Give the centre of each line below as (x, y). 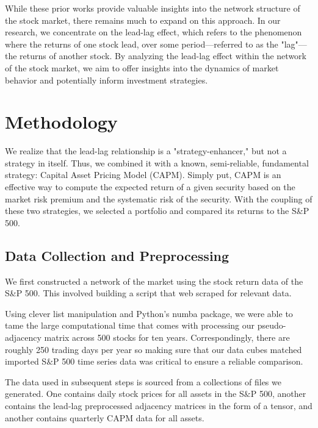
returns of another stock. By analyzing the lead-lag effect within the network (163, 56)
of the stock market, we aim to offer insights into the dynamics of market (142, 67)
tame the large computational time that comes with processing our (130, 325)
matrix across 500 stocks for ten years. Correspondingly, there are (167, 337)
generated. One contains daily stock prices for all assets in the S (125, 394)
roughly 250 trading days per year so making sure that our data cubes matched (154, 349)
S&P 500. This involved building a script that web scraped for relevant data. (148, 293)
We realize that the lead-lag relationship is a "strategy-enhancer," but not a (146, 151)
